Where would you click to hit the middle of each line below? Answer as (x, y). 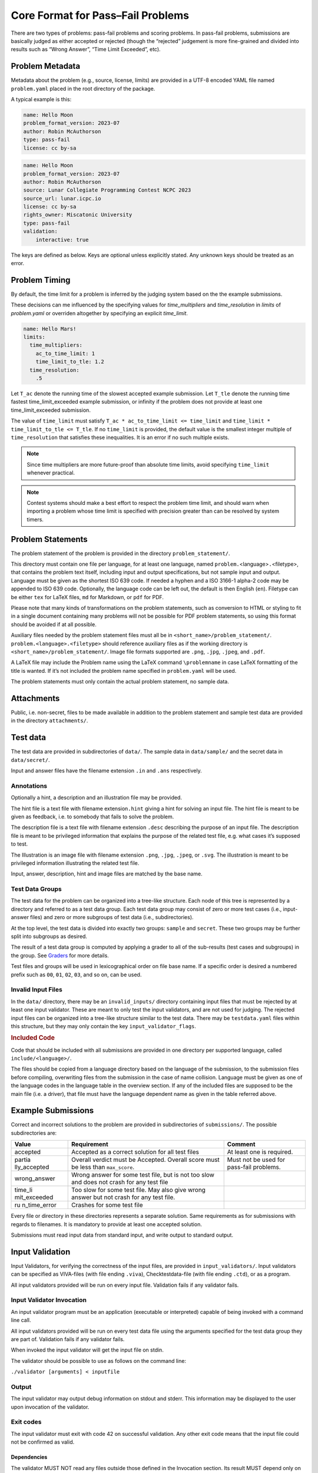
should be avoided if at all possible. (54, 624)
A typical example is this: (41, 100)
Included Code (33, 1038)
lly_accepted (32, 1167)
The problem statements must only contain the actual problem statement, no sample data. (120, 682)
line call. (21, 1320)
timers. (35, 519)
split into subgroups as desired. (49, 936)
